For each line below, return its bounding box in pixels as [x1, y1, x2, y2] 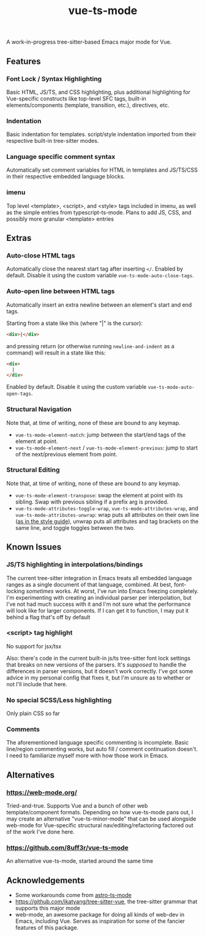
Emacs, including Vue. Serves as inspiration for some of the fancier [15, 917, 185, 925]
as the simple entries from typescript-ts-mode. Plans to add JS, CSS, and [6, 208, 192, 216]
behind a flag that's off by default [6, 613, 91, 621]
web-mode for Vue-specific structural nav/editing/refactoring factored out [6, 822, 194, 829]
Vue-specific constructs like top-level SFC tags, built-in [6, 94, 147, 102]
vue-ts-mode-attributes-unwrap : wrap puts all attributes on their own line [15, 511, 199, 518]
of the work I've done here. [6, 828, 75, 836]
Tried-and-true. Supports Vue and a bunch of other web [6, 802, 148, 809]
